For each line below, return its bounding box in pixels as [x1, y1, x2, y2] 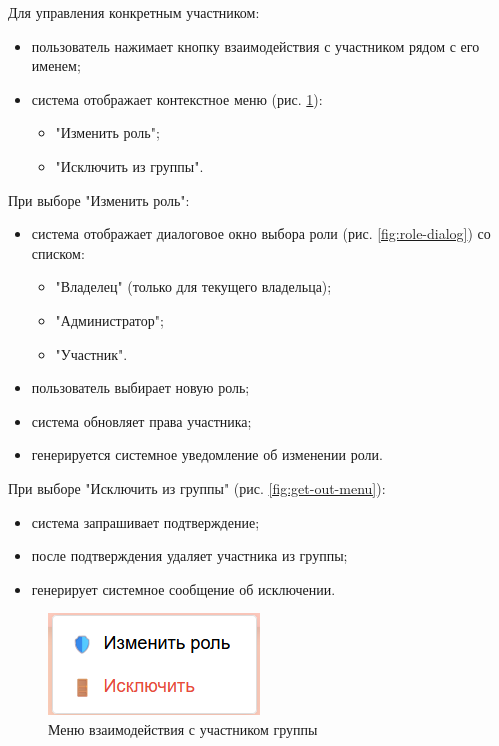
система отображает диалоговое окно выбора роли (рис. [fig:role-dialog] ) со [31, 223, 491, 244]
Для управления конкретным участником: [8, 2, 260, 22]
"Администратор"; [55, 309, 164, 330]
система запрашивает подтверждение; [31, 511, 260, 532]
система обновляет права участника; [31, 410, 252, 431]
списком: [31, 242, 85, 263]
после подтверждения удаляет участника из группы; [31, 545, 348, 566]
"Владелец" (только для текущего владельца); [55, 276, 332, 297]
